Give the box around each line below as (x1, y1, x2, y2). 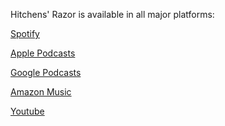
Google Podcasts (10, 67, 82, 78)
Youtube (10, 105, 45, 117)
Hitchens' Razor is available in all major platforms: (10, 9, 215, 20)
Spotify (10, 28, 40, 39)
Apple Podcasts (10, 47, 76, 59)
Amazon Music (10, 86, 72, 98)
